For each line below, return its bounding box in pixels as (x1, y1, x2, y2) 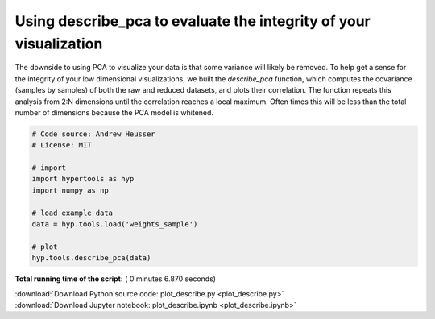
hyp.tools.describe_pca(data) (31, 254, 151, 263)
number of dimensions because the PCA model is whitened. (14, 107, 213, 117)
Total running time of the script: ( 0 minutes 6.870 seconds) (14, 274, 217, 284)
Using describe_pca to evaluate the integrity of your (14, 12, 371, 30)
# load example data (31, 208, 113, 217)
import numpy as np (31, 185, 109, 195)
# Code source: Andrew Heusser (31, 129, 156, 139)
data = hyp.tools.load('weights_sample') (31, 220, 198, 229)
